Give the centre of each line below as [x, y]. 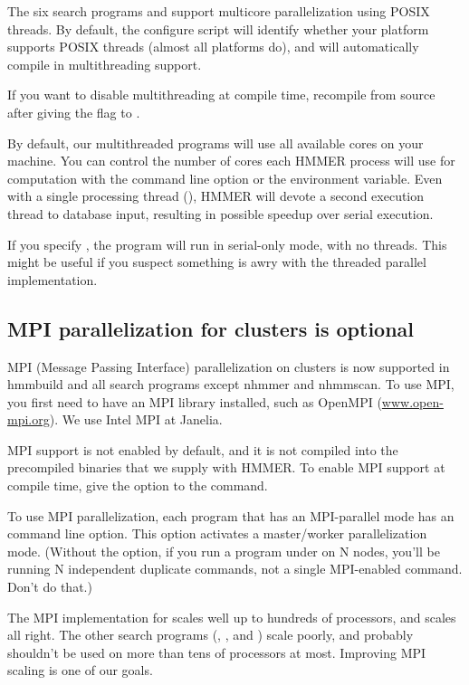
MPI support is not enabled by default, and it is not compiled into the [203, 449]
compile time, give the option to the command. [138, 485]
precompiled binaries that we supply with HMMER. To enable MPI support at [226, 467]
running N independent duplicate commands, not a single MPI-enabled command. [235, 569]
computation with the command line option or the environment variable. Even [225, 178]
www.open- [412, 401]
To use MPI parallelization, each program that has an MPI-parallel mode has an [231, 515]
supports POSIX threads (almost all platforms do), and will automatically [213, 47]
